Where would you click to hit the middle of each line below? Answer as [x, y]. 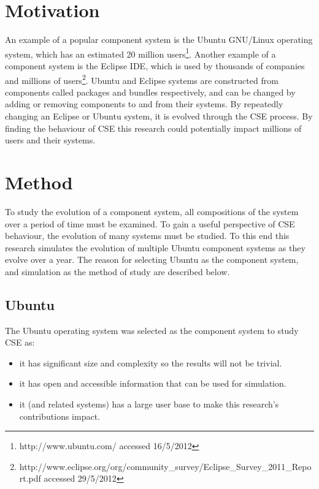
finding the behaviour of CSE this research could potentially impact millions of [153, 128]
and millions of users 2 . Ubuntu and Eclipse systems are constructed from [142, 79]
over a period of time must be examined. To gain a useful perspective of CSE [150, 223]
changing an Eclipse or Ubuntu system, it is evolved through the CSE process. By [159, 116]
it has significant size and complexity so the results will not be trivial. [151, 362]
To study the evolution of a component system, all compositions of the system [152, 211]
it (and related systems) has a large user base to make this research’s [149, 404]
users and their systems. [50, 140]
